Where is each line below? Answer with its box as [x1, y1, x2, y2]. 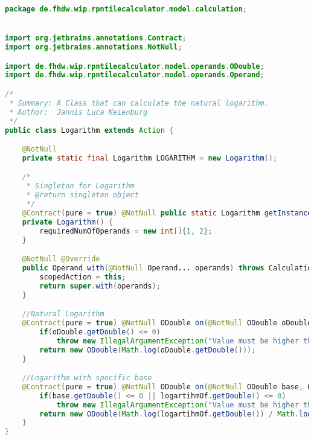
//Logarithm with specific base [22, 374, 152, 383]
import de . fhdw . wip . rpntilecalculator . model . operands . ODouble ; [5, 62, 264, 71]
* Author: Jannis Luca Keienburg [9, 107, 148, 116]
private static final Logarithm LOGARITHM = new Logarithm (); [22, 153, 278, 162]
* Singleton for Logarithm [26, 182, 135, 191]
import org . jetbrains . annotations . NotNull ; [5, 43, 182, 52]
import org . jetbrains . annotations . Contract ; [5, 34, 187, 43]
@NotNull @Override [22, 255, 100, 264]
